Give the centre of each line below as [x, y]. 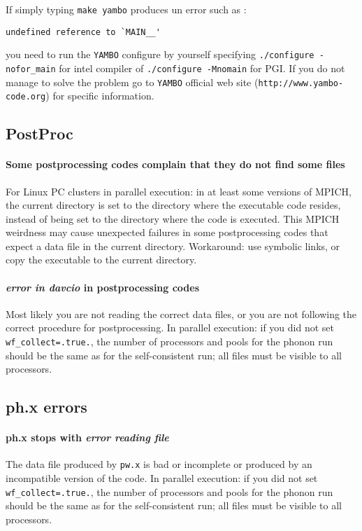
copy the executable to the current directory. [101, 260]
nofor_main [31, 69]
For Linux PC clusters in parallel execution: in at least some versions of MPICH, [179, 191]
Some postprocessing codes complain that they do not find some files [175, 164]
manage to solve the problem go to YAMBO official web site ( [132, 82]
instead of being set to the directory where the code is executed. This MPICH [173, 218]
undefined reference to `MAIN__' [83, 32]
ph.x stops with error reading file [87, 437]
